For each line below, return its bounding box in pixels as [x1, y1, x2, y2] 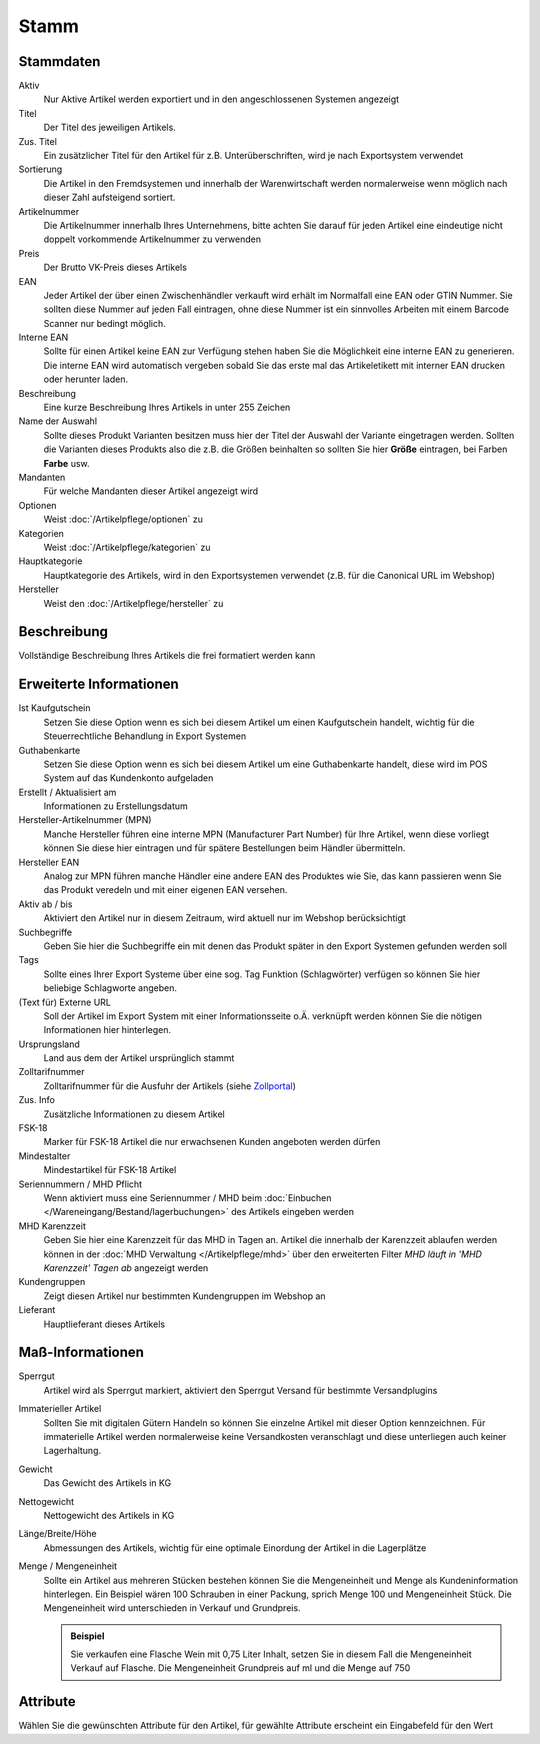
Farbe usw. [43, 457, 90, 469]
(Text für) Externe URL [18, 996, 112, 1008]
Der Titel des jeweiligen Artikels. [43, 121, 177, 134]
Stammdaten [18, 53, 101, 70]
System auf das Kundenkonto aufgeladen [43, 772, 214, 784]
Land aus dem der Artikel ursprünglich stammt [43, 1052, 235, 1064]
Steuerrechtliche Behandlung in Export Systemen [43, 730, 247, 742]
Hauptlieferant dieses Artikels [43, 1318, 165, 1330]
